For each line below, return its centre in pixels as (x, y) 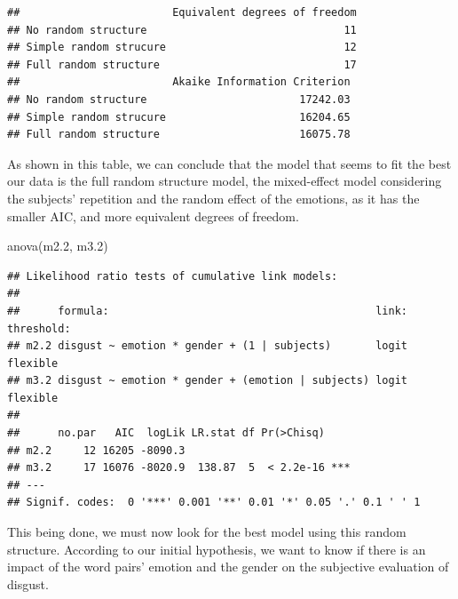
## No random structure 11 (182, 30)
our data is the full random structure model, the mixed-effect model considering (225, 181)
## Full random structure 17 (182, 64)
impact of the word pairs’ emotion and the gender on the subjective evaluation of (228, 567)
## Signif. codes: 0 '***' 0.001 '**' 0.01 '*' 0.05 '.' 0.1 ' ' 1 (214, 503)
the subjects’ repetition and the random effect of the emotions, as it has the (213, 198)
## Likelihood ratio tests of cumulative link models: (173, 276)
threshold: (39, 328)
